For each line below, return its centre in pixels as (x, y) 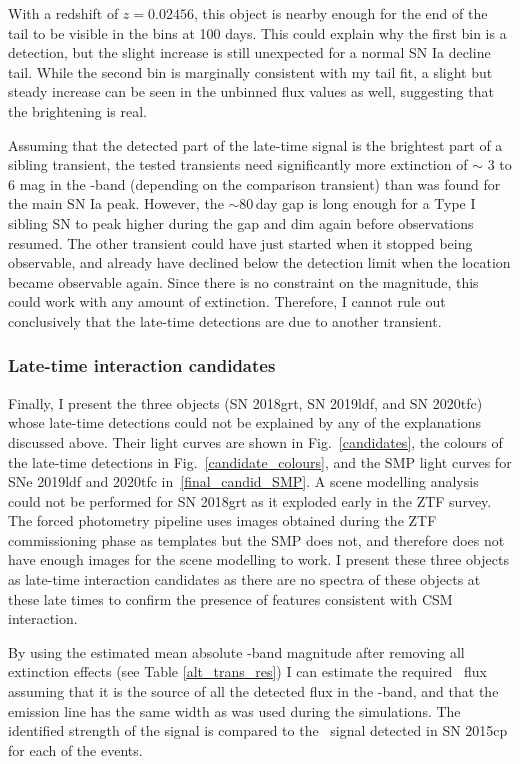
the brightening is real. (78, 110)
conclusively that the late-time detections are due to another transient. (225, 320)
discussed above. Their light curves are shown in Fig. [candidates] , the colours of (255, 441)
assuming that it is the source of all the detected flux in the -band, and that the (253, 691)
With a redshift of (63, 13)
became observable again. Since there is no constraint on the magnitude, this (243, 281)
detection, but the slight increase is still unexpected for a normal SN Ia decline (249, 52)
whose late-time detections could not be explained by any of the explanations (245, 422)
